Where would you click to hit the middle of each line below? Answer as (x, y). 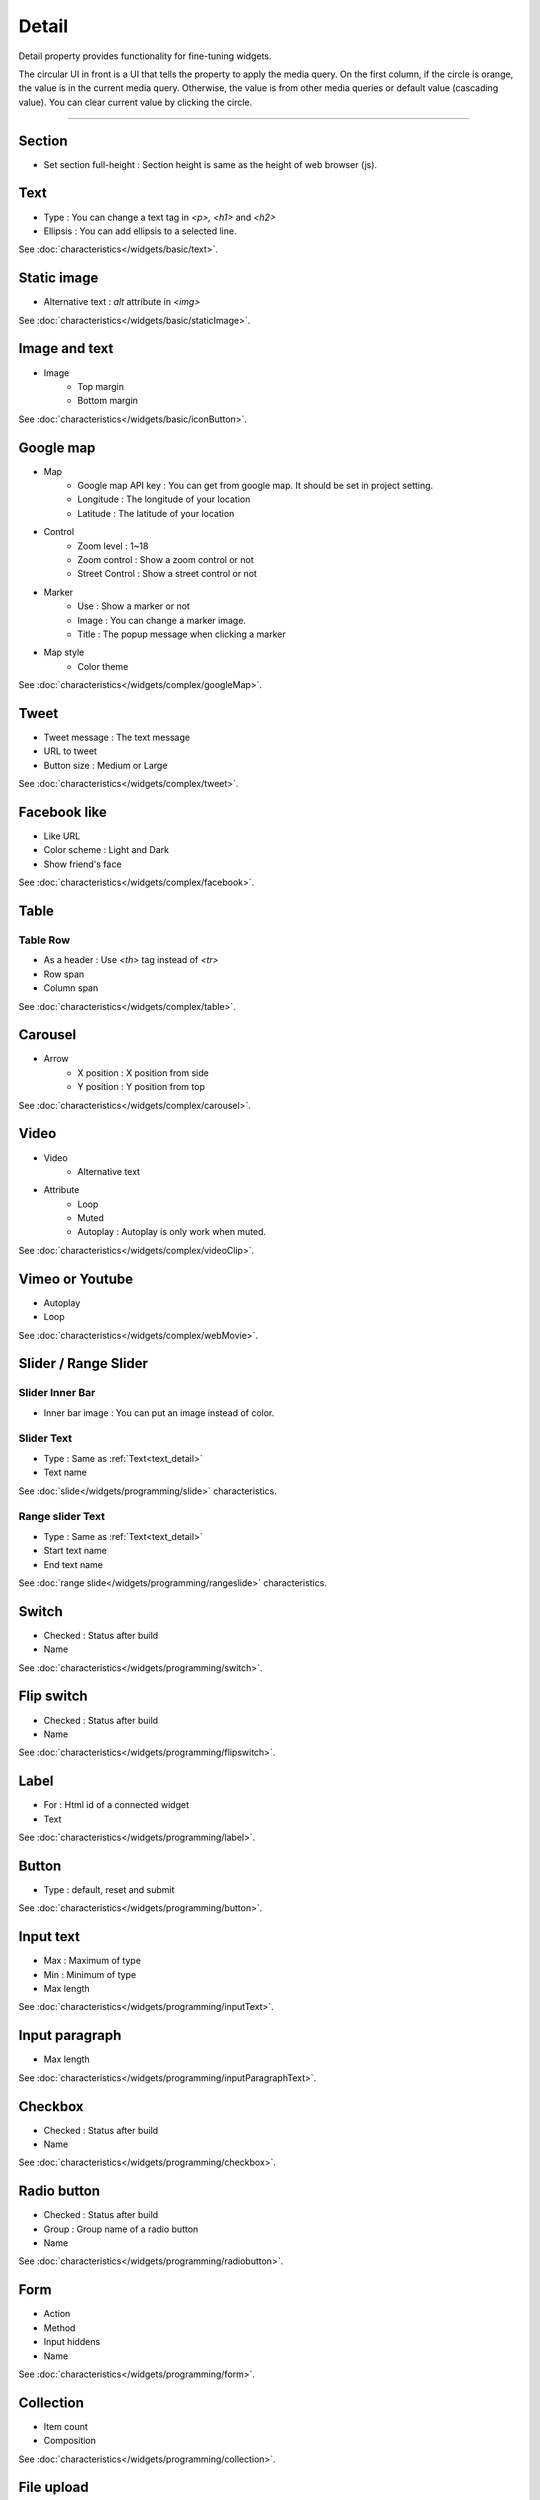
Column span (71, 988)
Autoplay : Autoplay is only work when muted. (172, 1232)
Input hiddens (72, 2342)
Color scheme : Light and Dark (106, 850)
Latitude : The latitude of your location (156, 513)
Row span (64, 974)
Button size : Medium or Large (105, 765)
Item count (66, 2426)
